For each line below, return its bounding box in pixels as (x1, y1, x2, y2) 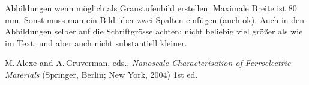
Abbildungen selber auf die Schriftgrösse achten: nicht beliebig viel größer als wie (5, 25, 303, 37)
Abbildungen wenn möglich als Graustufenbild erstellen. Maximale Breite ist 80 (5, 2, 297, 14)
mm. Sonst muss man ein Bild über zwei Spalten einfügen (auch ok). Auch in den (5, 13, 305, 26)
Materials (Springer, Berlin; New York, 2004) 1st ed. (5, 68, 198, 80)
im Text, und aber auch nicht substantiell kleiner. (5, 36, 187, 49)
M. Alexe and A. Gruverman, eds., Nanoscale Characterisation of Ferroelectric (5, 56, 291, 69)
